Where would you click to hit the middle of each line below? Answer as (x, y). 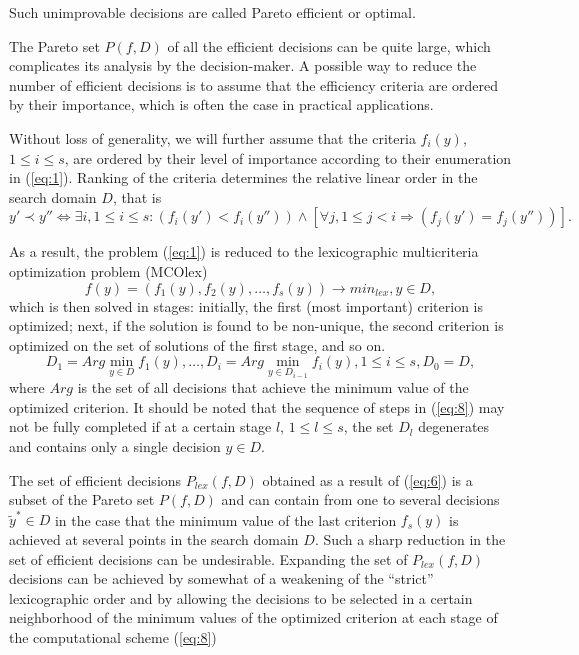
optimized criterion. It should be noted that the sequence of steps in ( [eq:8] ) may (257, 406)
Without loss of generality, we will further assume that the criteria (212, 137)
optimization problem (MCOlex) (108, 270)
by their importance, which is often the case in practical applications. (221, 104)
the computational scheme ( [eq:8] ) (113, 637)
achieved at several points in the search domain (154, 539)
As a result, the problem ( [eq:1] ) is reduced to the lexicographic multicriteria (244, 251)
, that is (137, 196)
